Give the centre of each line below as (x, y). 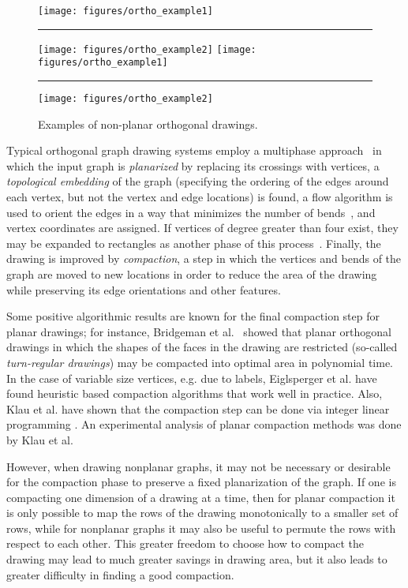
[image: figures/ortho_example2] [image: (147, 49)
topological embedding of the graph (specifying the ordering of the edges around (198, 181)
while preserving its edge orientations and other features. (144, 289)
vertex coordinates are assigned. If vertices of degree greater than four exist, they (202, 228)
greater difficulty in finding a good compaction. (120, 574)
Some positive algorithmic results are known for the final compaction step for (193, 316)
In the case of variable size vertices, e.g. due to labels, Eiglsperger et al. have (192, 378)
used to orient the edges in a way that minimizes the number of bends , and (191, 212)
